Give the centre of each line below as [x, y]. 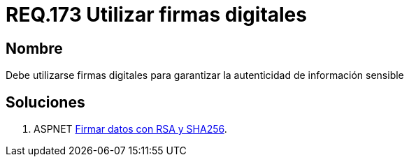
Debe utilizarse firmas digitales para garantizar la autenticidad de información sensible [205, 75]
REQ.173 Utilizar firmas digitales [156, 15]
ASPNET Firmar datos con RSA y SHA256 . [130, 129]
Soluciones [45, 102]
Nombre [34, 48]
